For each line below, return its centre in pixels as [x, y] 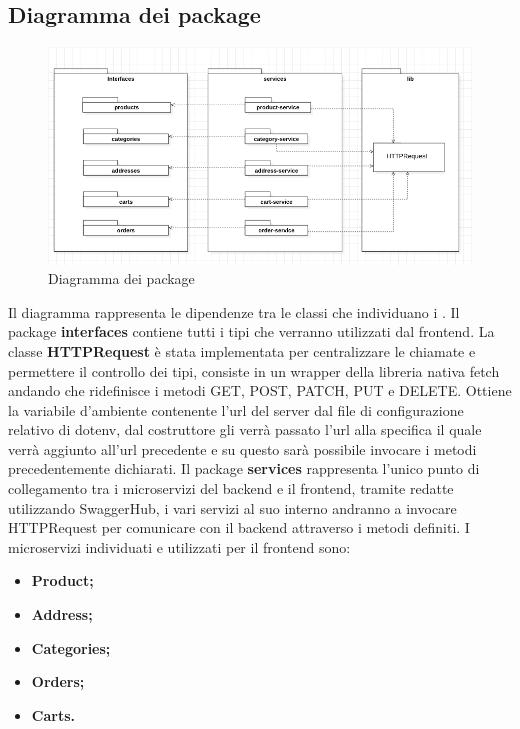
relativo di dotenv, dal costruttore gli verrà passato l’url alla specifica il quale [245, 429]
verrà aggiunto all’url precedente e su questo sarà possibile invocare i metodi [242, 448]
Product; [62, 580]
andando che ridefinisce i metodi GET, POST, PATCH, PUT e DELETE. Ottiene [260, 390]
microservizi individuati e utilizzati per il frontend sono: [179, 546]
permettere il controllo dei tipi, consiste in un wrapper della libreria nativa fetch [254, 370]
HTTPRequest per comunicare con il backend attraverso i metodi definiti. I [239, 527]
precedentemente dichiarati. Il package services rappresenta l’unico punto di [244, 468]
